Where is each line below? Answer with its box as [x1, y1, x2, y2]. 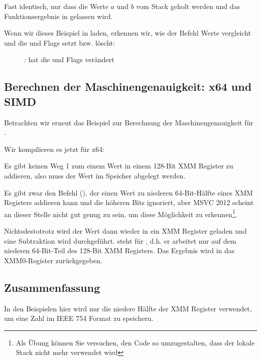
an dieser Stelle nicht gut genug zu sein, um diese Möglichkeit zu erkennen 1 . [4, 207, 237, 219]
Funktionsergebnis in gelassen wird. [4, 11, 113, 21]
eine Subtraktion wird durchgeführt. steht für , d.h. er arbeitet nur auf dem [4, 235, 236, 246]
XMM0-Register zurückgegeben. [4, 255, 102, 265]
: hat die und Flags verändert [24, 54, 114, 65]
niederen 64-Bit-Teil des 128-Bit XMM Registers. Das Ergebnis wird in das [4, 245, 235, 256]
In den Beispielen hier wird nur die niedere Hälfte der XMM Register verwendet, [4, 303, 252, 313]
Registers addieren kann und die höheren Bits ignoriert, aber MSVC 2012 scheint [4, 197, 254, 208]
